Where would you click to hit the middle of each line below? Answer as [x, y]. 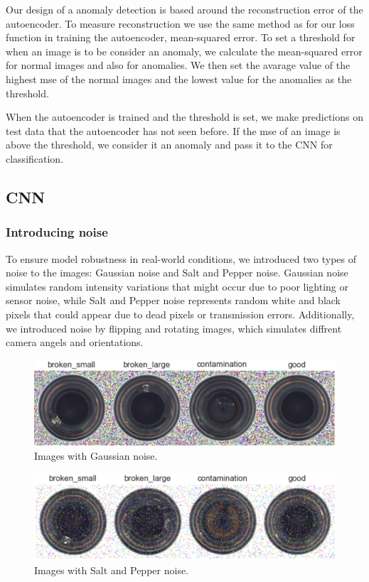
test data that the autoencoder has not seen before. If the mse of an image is [173, 130]
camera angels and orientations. [75, 342]
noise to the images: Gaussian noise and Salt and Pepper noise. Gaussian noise [177, 273]
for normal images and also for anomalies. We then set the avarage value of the [178, 65]
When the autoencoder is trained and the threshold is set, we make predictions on [184, 117]
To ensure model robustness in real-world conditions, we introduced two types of [181, 258]
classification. [35, 158]
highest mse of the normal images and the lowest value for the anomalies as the [179, 79]
